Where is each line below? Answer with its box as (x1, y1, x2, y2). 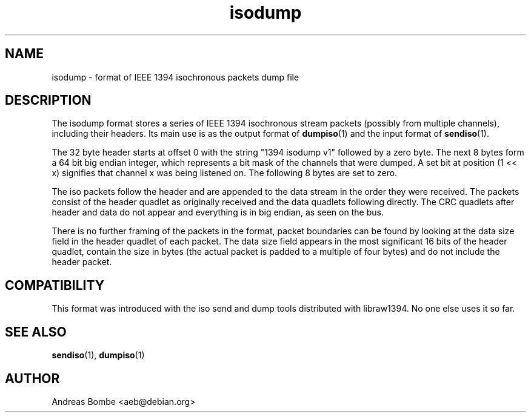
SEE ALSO (5, 324, 67, 340)
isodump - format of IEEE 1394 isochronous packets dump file (52, 71, 299, 82)
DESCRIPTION (5, 93, 92, 108)
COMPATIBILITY (5, 277, 104, 293)
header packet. (52, 257, 112, 268)
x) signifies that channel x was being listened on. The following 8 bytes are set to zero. (52, 168, 398, 179)
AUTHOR (5, 370, 60, 386)
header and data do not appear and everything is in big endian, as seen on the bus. (52, 207, 384, 218)
